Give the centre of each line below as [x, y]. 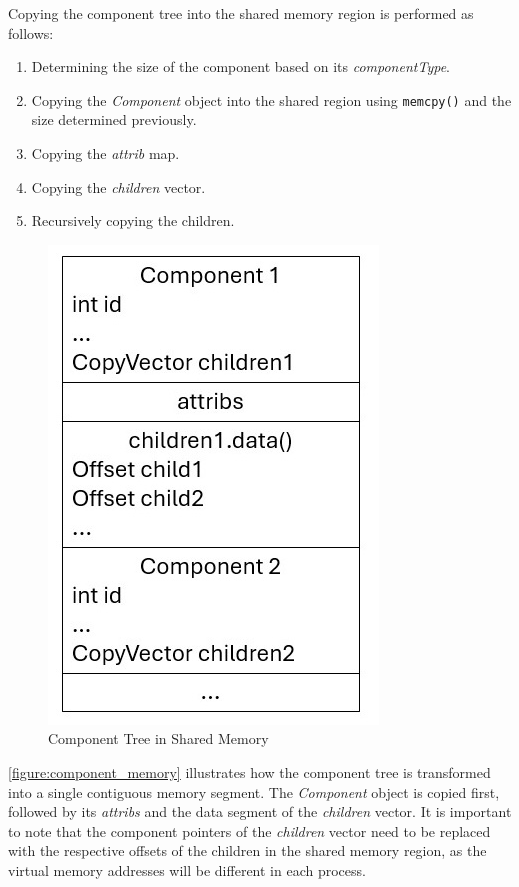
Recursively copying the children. [133, 220]
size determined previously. [114, 119]
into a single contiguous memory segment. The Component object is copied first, [254, 791]
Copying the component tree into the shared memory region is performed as [241, 13]
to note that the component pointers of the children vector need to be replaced [249, 830]
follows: [31, 32]
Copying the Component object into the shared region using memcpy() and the [271, 99]
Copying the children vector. [118, 186]
